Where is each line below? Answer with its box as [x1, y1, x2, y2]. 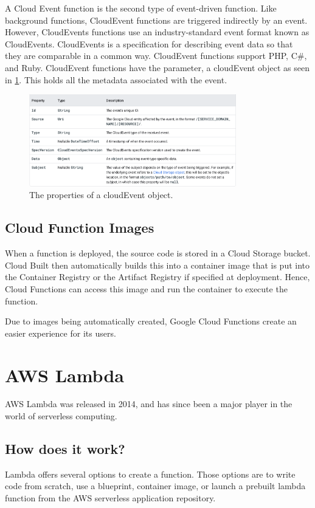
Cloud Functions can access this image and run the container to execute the [5, 282, 288, 295]
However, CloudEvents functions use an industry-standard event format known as [5, 26, 310, 38]
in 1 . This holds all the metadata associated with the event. [5, 73, 227, 86]
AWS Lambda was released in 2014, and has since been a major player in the [5, 397, 292, 410]
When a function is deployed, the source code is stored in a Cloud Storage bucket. [5, 247, 311, 259]
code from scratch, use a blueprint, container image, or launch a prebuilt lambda [5, 479, 306, 492]
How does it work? [5, 439, 125, 458]
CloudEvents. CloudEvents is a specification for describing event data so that [5, 37, 293, 50]
